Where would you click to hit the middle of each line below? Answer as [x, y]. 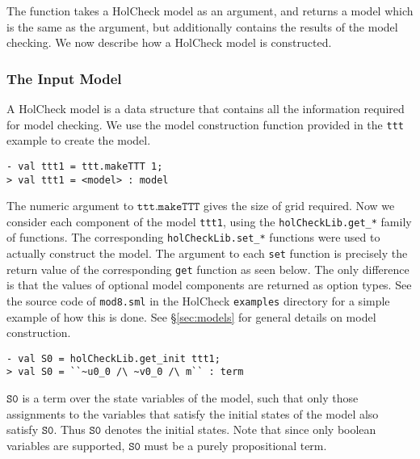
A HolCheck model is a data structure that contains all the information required [206, 108]
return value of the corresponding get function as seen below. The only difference [208, 269]
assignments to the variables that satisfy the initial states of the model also [193, 413]
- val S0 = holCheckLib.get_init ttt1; [113, 358]
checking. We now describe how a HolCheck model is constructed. [169, 42]
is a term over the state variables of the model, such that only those [190, 398]
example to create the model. [79, 140]
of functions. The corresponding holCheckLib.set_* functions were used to [193, 237]
